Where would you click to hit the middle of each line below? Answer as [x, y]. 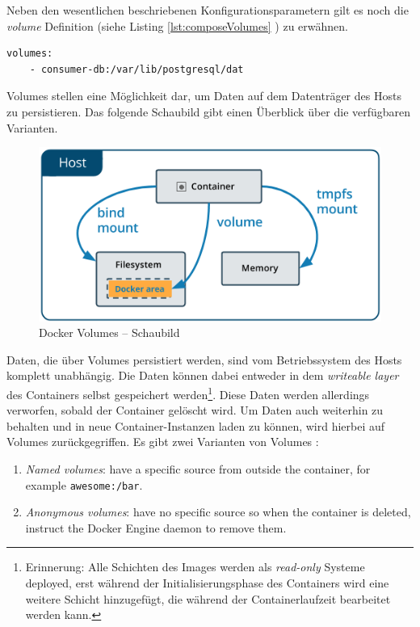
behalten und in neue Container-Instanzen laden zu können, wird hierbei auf [196, 425]
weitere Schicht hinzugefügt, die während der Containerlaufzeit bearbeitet [208, 598]
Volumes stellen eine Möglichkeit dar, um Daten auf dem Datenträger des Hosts [204, 96]
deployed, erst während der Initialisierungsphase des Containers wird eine [207, 582]
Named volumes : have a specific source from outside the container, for [198, 468]
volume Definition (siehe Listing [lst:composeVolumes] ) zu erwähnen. [177, 25]
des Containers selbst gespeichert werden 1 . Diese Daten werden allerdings [188, 393]
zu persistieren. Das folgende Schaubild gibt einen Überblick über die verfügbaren [209, 111]
